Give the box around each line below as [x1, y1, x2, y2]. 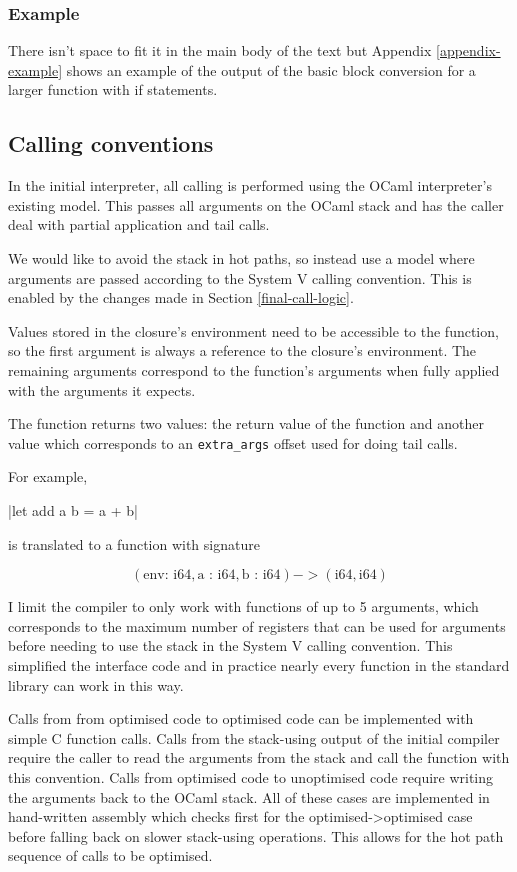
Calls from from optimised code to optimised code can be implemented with [8, 708, 474, 729]
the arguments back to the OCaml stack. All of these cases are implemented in [8, 786, 490, 807]
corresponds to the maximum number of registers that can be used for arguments [8, 615, 506, 636]
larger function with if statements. [8, 79, 218, 100]
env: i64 [143, 568, 192, 583]
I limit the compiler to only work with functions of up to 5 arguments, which [8, 596, 479, 617]
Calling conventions [8, 128, 214, 159]
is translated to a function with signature [8, 533, 260, 554]
